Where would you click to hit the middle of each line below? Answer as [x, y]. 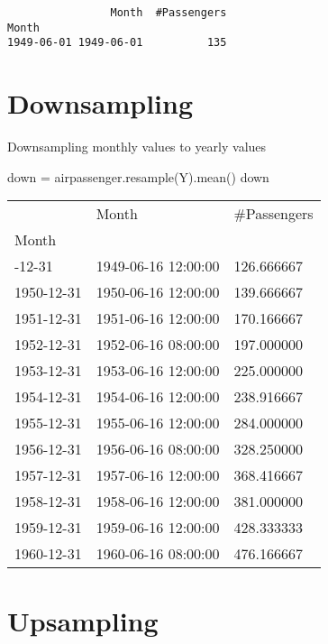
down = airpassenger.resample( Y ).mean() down [138, 176]
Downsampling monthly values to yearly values [137, 147]
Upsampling [83, 621]
